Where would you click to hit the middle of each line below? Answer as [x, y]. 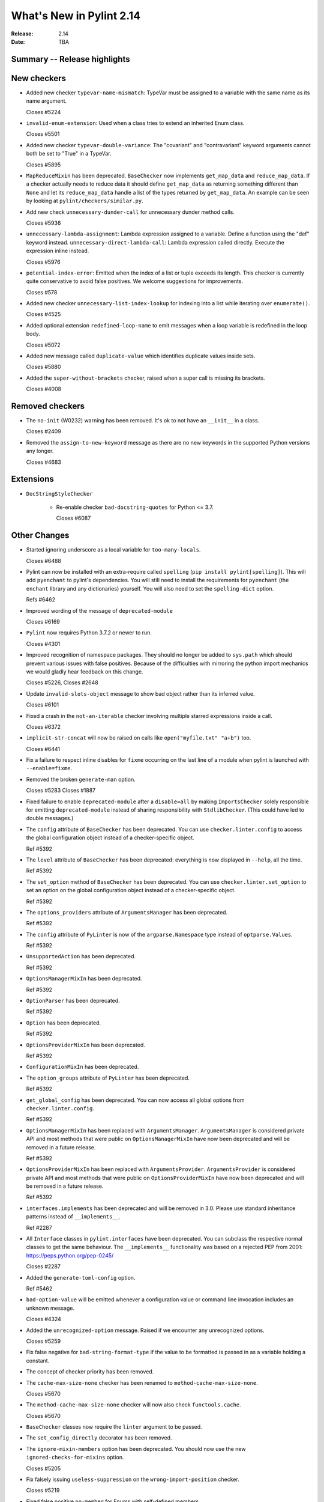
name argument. [46, 101]
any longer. [40, 451]
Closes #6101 [43, 705]
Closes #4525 [43, 314]
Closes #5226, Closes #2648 [62, 683]
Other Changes [40, 536]
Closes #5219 [43, 1491]
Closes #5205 [43, 1468]
